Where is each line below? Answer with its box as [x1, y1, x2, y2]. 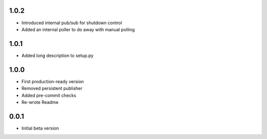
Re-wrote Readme [21, 99, 59, 105]
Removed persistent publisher [21, 86, 83, 92]
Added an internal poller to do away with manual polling [21, 26, 135, 32]
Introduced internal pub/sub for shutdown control [21, 20, 122, 26]
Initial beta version [21, 125, 59, 131]
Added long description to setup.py [21, 52, 94, 58]
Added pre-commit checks [21, 92, 77, 98]
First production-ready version [21, 78, 84, 84]
